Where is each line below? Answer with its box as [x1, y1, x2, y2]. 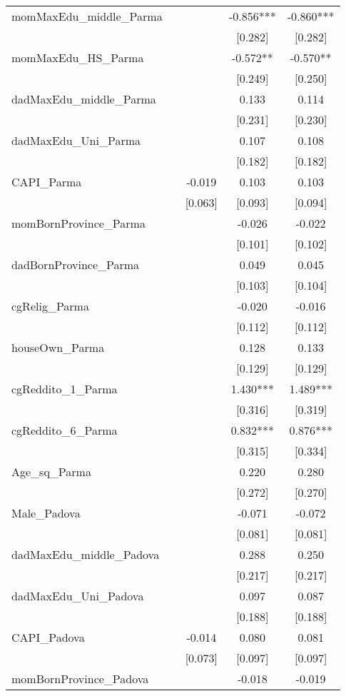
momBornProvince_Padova [11, 670, 149, 687]
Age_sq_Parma [11, 463, 91, 480]
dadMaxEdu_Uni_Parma [11, 132, 141, 148]
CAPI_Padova [11, 629, 85, 645]
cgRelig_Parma [11, 298, 89, 314]
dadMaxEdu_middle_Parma [11, 91, 156, 107]
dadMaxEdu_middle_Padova [11, 546, 160, 563]
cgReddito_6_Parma [11, 422, 118, 438]
